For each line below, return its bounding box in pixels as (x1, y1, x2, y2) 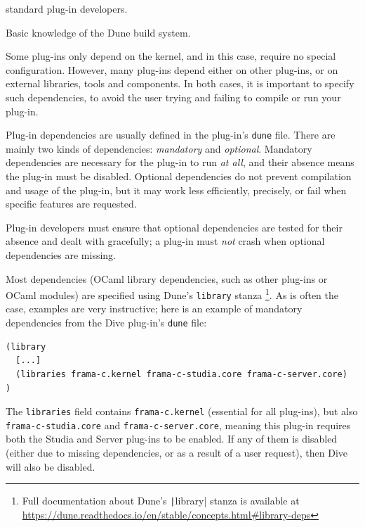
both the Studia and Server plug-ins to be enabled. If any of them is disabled (6, 431, 338, 446)
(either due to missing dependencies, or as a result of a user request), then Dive (6, 445, 348, 459)
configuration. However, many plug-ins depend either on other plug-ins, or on (6, 62, 338, 77)
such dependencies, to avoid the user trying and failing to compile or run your (6, 89, 341, 104)
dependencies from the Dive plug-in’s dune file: (6, 315, 207, 330)
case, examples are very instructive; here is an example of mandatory (6, 301, 303, 316)
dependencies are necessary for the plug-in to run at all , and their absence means (6, 155, 354, 170)
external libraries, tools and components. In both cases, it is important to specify (6, 76, 354, 91)
